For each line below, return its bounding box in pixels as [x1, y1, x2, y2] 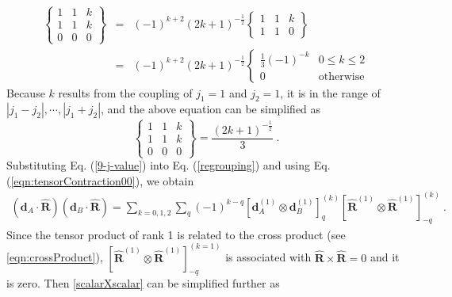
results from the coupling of [58, 84, 193, 101]
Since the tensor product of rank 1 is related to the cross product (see [6, 226, 346, 242]
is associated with [225, 249, 312, 265]
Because [6, 84, 45, 101]
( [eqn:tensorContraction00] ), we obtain [6, 172, 194, 188]
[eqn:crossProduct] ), [6, 249, 103, 265]
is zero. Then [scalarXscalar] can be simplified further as [6, 275, 280, 291]
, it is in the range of [280, 84, 381, 101]
